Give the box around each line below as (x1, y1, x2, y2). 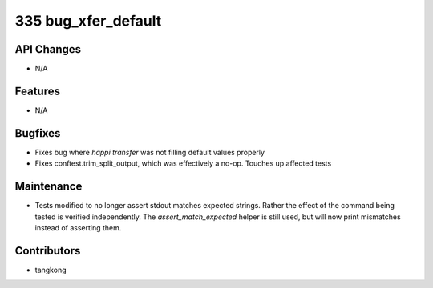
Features (14, 84, 60, 98)
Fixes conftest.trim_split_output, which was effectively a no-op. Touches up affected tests (34, 158, 332, 168)
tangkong (34, 265, 67, 274)
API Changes (14, 42, 82, 56)
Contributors (14, 244, 81, 258)
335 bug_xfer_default (14, 12, 162, 30)
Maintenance (14, 180, 83, 194)
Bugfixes (14, 126, 61, 140)
